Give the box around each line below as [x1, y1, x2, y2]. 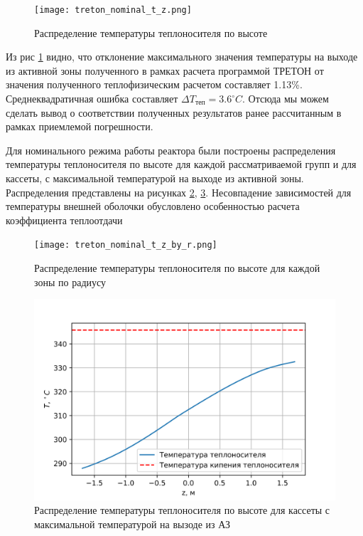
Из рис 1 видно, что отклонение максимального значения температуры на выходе [6, 49, 358, 64]
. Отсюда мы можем [242, 91, 329, 106]
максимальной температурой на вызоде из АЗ [34, 516, 230, 531]
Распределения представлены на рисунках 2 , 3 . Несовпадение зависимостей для [6, 184, 352, 199]
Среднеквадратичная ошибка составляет [6, 91, 178, 106]
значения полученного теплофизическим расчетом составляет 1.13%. [6, 77, 303, 92]
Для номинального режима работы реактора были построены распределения [6, 142, 336, 157]
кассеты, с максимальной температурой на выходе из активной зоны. [6, 171, 304, 185]
